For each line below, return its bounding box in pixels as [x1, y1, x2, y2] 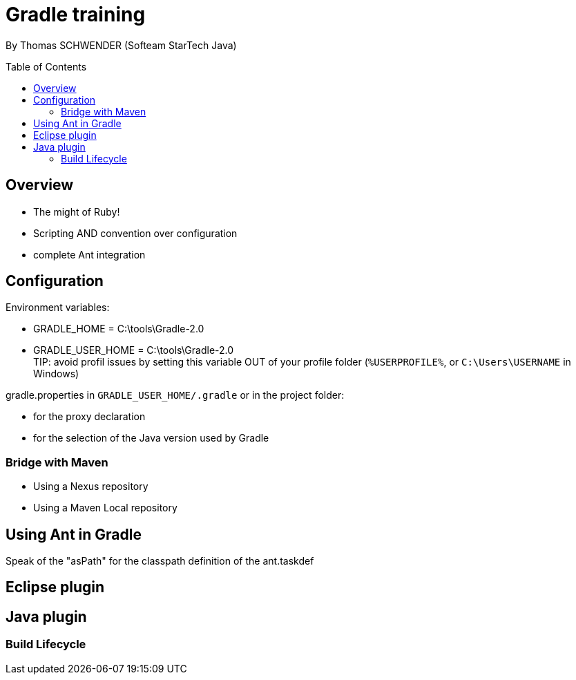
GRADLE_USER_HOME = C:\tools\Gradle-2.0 [33, 344, 234, 357]
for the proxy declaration [33, 410, 146, 423]
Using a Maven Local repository [33, 502, 177, 514]
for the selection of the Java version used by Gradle [33, 432, 269, 444]
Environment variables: [6, 301, 110, 314]
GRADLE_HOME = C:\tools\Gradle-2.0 [33, 323, 204, 335]
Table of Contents [6, 60, 87, 73]
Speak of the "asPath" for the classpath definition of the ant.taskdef [6, 555, 314, 567]
